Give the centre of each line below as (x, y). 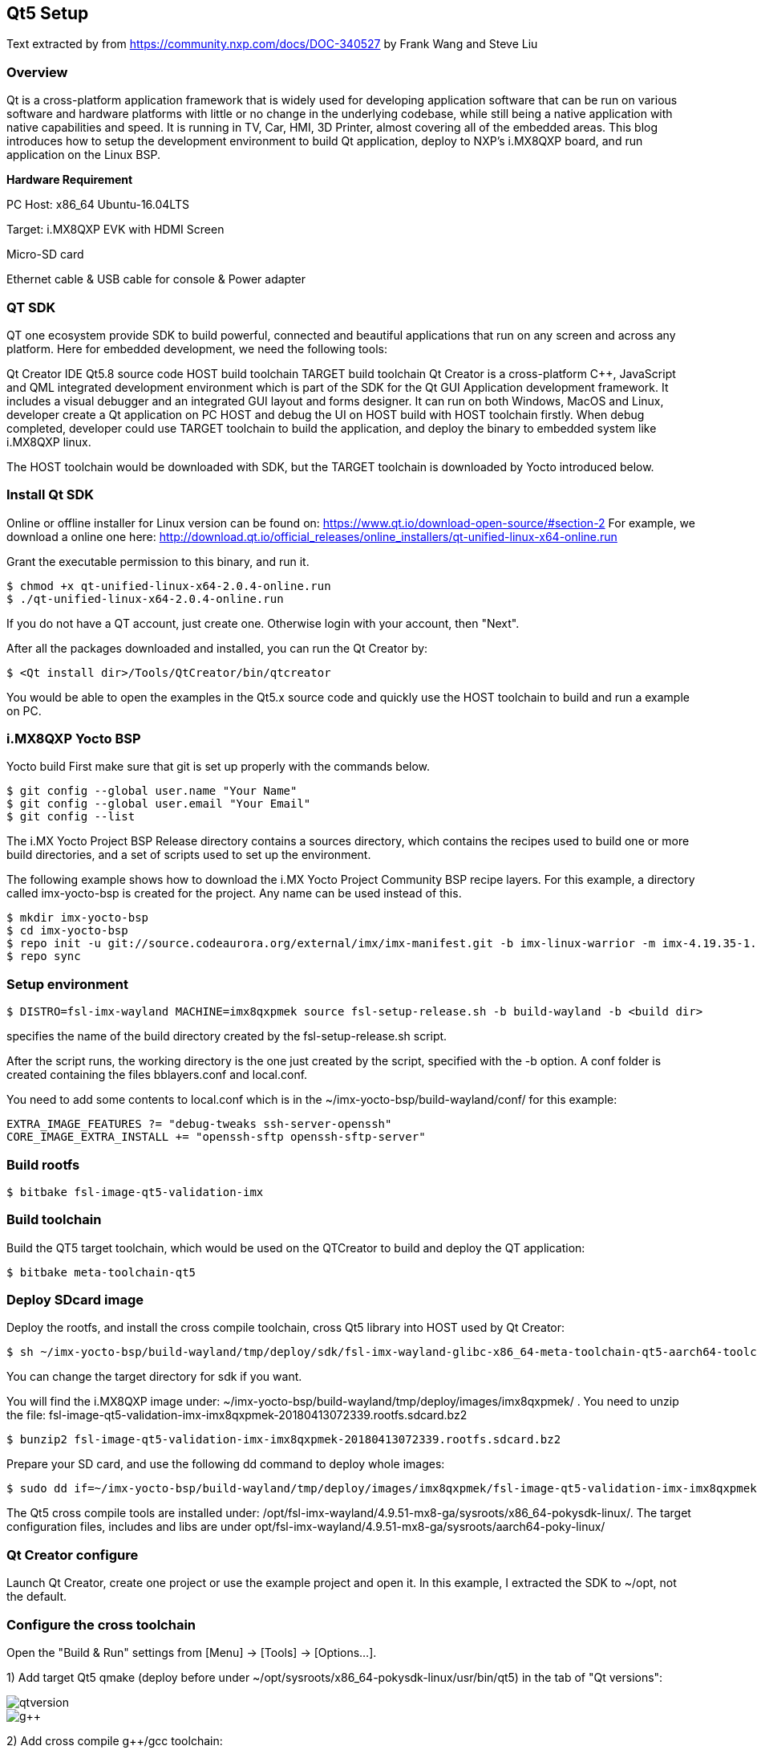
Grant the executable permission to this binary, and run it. (158, 561)
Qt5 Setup (48, 13)
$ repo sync (44, 956)
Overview (37, 72)
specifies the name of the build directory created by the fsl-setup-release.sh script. (227, 1036)
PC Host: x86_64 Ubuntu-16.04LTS (98, 205)
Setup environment (68, 984)
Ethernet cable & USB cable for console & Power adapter (156, 279)
